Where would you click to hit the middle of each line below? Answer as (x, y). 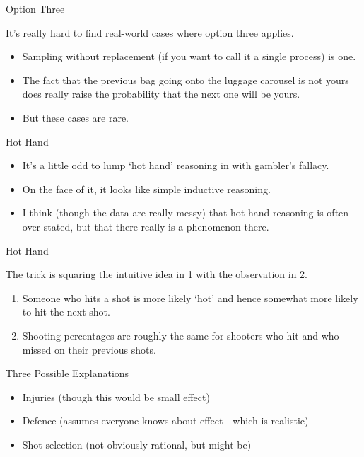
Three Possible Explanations (67, 373)
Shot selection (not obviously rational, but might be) (137, 444)
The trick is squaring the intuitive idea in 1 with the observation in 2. (157, 274)
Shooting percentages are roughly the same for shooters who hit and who (181, 335)
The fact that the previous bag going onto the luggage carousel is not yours (186, 80)
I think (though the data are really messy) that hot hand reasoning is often (186, 213)
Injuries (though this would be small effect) (116, 397)
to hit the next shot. (66, 312)
